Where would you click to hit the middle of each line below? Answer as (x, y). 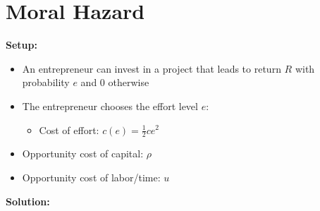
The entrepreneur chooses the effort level (110, 105)
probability (46, 82)
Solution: (28, 201)
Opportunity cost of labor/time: (91, 177)
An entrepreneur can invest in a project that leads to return (152, 68)
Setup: (21, 45)
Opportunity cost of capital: (83, 153)
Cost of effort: (69, 129)
